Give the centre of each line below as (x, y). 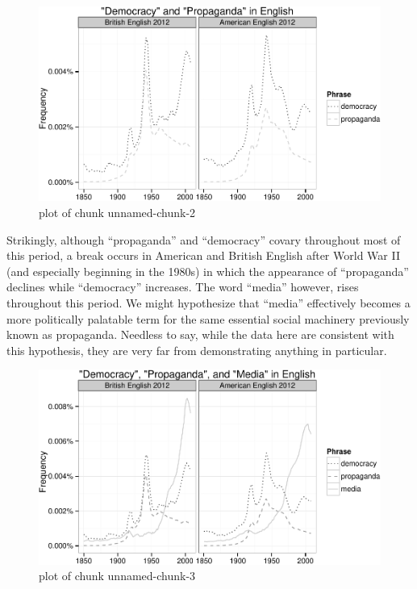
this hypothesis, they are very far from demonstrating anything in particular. (197, 350)
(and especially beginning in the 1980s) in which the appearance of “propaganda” (208, 271)
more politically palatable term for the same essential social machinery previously (208, 318)
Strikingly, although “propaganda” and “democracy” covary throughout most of (204, 239)
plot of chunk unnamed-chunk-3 (117, 576)
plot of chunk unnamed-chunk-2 (117, 213)
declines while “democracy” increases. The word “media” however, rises (183, 287)
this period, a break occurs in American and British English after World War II (203, 255)
